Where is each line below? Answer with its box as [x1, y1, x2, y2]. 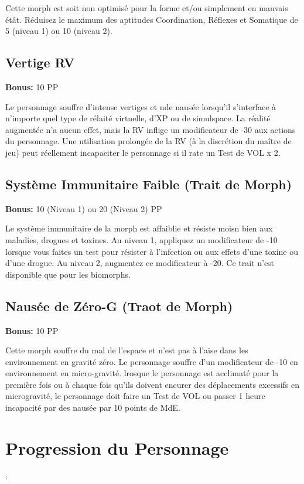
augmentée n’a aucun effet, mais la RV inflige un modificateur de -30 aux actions [5, 123, 296, 135]
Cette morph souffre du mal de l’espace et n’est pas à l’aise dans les [5, 344, 248, 356]
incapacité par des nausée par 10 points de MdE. [5, 401, 180, 414]
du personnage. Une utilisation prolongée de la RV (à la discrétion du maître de [5, 135, 292, 147]
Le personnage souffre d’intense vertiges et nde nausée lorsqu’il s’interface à [5, 100, 276, 113]
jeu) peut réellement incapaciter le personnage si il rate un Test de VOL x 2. [5, 146, 281, 158]
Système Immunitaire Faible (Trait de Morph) [5, 175, 292, 193]
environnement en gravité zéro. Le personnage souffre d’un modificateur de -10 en [5, 355, 298, 367]
